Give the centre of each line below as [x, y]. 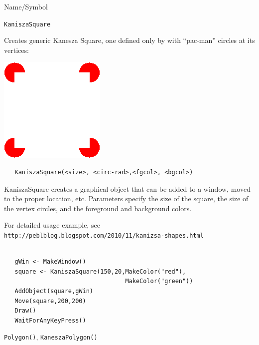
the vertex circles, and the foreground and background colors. [98, 208]
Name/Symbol [26, 6]
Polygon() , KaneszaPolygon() [51, 337]
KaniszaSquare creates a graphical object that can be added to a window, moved [127, 188]
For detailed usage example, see [52, 225]
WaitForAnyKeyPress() [50, 320]
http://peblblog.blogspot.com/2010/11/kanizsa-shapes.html [104, 236]
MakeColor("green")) [159, 281]
